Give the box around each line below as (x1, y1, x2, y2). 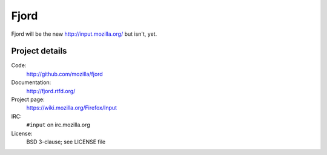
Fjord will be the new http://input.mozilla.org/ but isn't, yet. (11, 30, 157, 38)
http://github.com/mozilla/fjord (26, 70, 103, 77)
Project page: (11, 96, 45, 103)
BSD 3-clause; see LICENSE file (26, 138, 106, 145)
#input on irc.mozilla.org (26, 121, 90, 128)
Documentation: (11, 79, 51, 86)
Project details (11, 46, 67, 56)
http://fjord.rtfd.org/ (26, 87, 76, 94)
